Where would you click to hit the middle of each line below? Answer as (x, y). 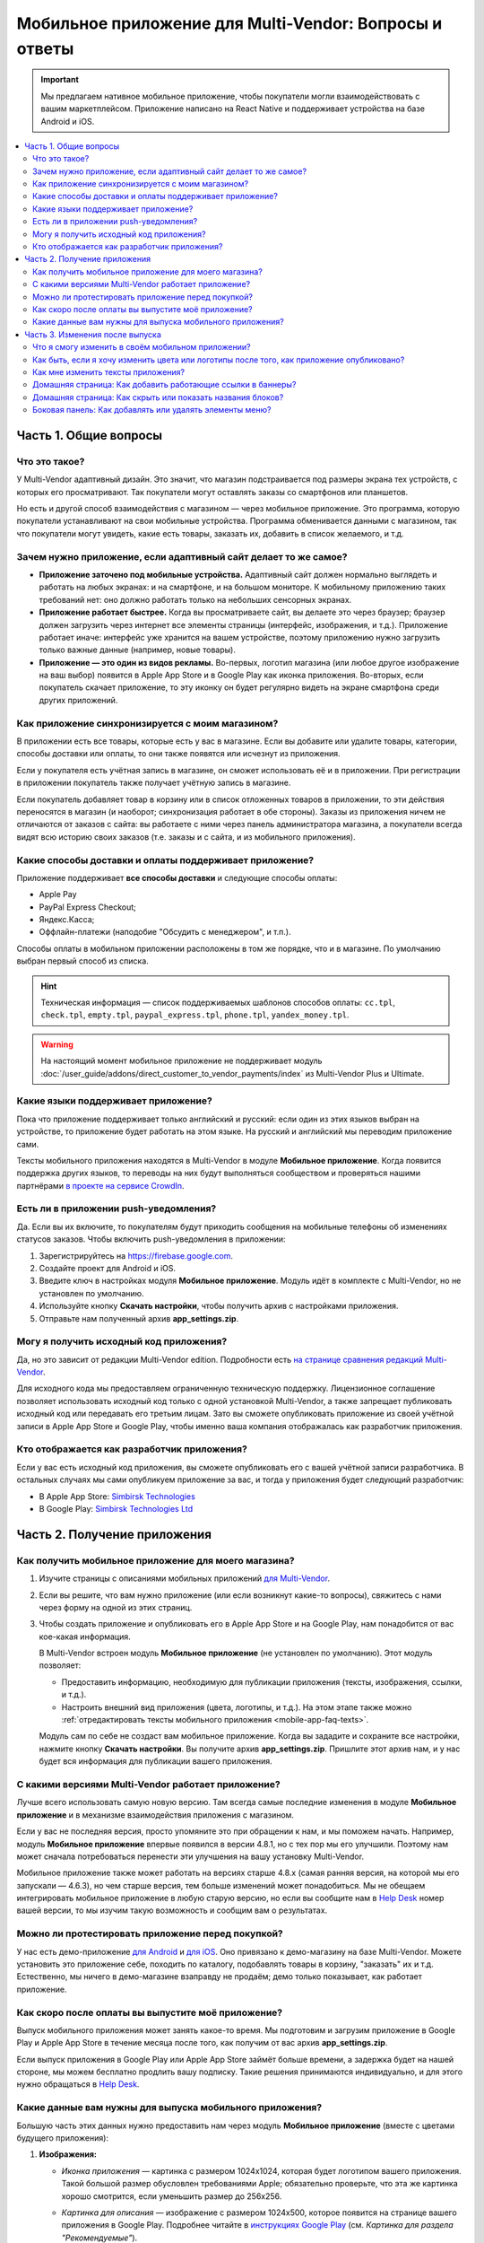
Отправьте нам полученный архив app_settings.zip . (139, 1318)
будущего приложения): (63, 2138)
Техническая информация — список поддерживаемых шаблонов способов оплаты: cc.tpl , (218, 1003)
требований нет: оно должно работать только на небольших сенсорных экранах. (195, 599)
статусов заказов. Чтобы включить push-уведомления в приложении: (151, 1239)
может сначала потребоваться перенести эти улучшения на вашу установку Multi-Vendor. (190, 1856)
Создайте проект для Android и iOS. (108, 1268)
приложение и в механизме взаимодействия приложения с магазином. (156, 1815)
